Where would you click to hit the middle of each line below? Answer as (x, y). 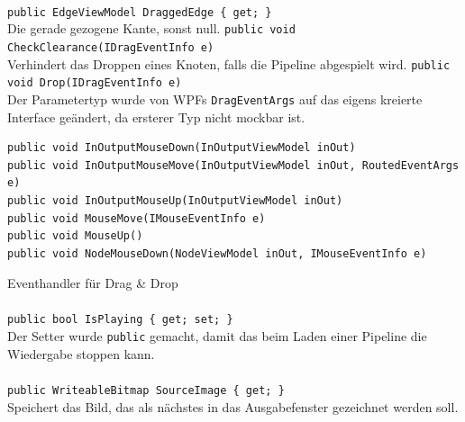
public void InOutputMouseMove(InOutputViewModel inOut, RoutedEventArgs (233, 165)
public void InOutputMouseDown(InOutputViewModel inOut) (182, 148)
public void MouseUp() (75, 236)
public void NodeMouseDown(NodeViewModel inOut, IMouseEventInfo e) (217, 253)
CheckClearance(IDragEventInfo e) (111, 47)
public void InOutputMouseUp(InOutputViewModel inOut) (175, 200)
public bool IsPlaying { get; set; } (120, 320)
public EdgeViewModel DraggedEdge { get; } (140, 12)
